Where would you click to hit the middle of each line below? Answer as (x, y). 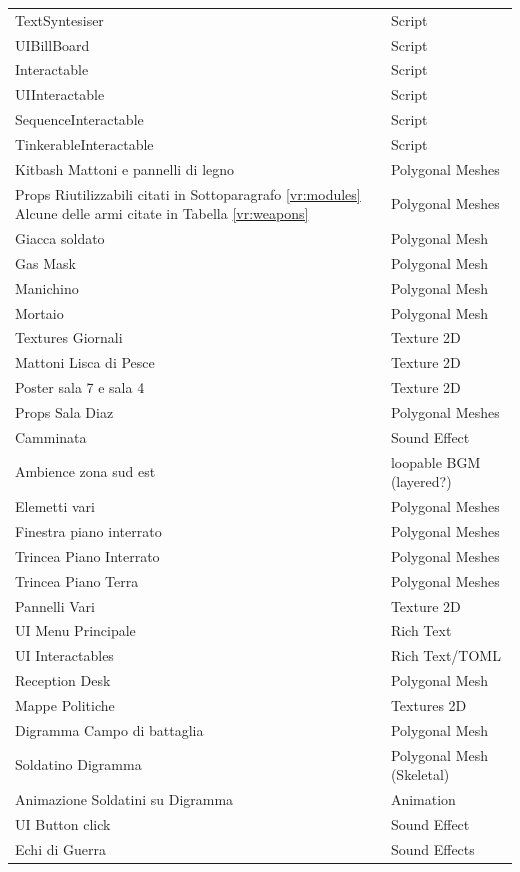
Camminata (51, 436)
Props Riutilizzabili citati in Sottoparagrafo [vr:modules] (188, 193)
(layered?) (421, 481)
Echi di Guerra (60, 848)
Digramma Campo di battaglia (109, 729)
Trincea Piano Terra (77, 580)
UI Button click (63, 823)
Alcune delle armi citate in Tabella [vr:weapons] (162, 213)
